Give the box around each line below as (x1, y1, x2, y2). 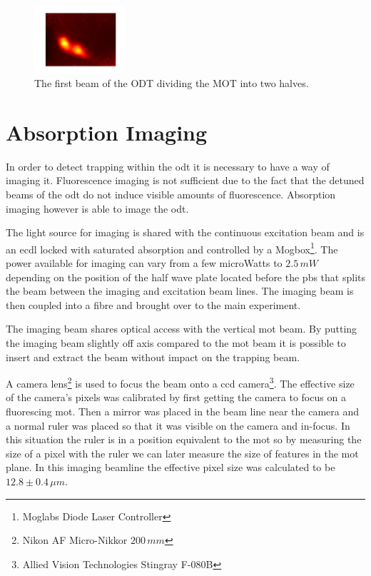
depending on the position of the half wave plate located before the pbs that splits (6, 269, 365, 284)
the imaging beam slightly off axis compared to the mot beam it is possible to (6, 335, 346, 350)
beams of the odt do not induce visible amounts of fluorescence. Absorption (6, 187, 336, 202)
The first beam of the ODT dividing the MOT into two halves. (34, 76, 309, 91)
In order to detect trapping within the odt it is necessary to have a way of (6, 158, 330, 173)
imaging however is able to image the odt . (6, 201, 189, 216)
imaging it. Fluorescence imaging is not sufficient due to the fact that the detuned (6, 173, 365, 188)
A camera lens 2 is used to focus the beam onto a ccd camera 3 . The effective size (6, 374, 355, 390)
